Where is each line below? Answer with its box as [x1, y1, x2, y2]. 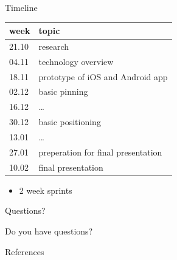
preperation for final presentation [38, 145, 162, 158]
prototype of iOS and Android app [38, 70, 168, 83]
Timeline [5, 1, 38, 13]
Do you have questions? [5, 224, 93, 237]
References [5, 245, 44, 258]
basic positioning [38, 115, 101, 128]
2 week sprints [19, 183, 72, 196]
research [38, 39, 69, 52]
